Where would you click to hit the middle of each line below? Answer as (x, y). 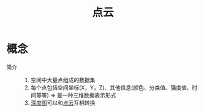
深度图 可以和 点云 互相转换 (63, 103)
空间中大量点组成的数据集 (63, 80)
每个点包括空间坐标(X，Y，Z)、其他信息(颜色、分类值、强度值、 (111, 87)
